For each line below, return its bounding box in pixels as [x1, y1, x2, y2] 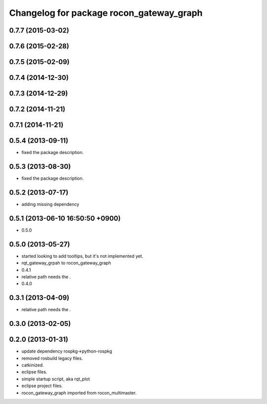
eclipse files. [21, 369, 47, 375]
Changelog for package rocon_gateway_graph [9, 7, 203, 18]
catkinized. [21, 362, 44, 368]
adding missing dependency [21, 201, 80, 207]
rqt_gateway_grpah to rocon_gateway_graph [21, 260, 111, 266]
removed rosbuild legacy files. [21, 355, 83, 361]
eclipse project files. [21, 383, 63, 389]
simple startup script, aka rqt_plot [21, 376, 90, 382]
